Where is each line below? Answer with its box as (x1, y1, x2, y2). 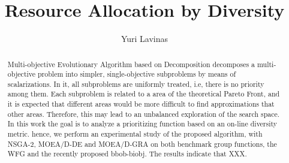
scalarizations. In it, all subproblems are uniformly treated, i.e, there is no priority (7, 79, 264, 89)
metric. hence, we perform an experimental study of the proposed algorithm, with (7, 129, 263, 139)
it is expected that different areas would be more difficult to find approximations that (7, 99, 275, 109)
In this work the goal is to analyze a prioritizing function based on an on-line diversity (7, 119, 278, 129)
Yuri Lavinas (121, 32, 168, 45)
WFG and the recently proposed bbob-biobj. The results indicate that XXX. (7, 149, 247, 159)
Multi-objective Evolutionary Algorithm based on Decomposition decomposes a (7, 59, 255, 69)
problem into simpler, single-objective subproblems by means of (37, 69, 236, 79)
